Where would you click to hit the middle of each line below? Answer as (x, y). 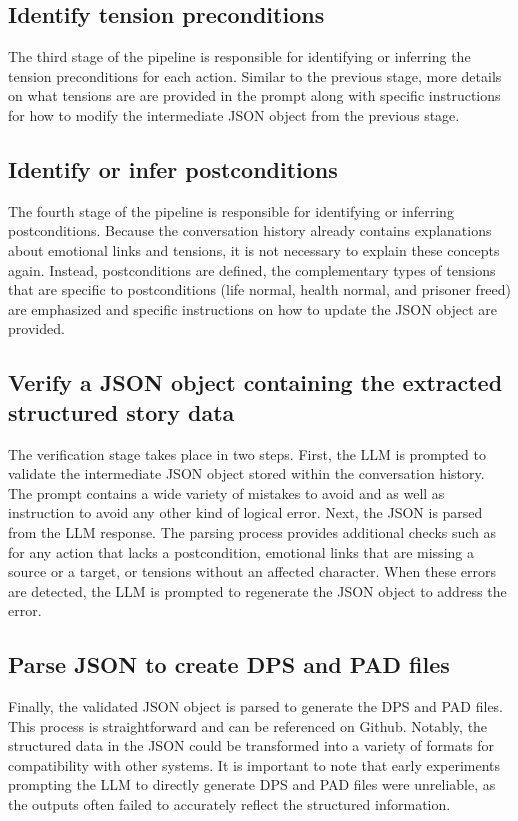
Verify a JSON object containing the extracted (255, 382)
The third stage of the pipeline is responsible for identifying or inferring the (239, 56)
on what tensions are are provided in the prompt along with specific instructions (254, 95)
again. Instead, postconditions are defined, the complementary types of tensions (252, 269)
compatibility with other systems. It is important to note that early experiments (254, 764)
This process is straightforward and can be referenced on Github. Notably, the (248, 725)
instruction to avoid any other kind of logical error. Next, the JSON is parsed (245, 512)
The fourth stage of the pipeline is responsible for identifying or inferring (231, 210)
